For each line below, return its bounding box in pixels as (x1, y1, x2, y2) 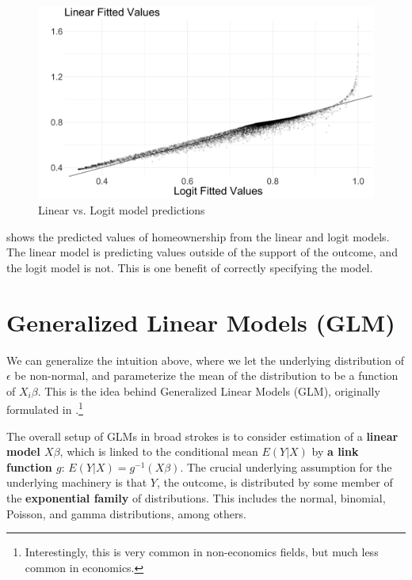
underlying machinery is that (6, 474, 147, 491)
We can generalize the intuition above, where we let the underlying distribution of (6, 351, 404, 368)
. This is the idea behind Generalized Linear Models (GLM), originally (37, 382, 380, 399)
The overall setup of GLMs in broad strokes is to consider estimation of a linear (6, 427, 399, 444)
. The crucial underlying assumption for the (180, 458, 392, 475)
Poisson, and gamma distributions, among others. (6, 505, 246, 521)
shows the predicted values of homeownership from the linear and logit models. (6, 228, 390, 245)
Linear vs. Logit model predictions (38, 202, 205, 218)
